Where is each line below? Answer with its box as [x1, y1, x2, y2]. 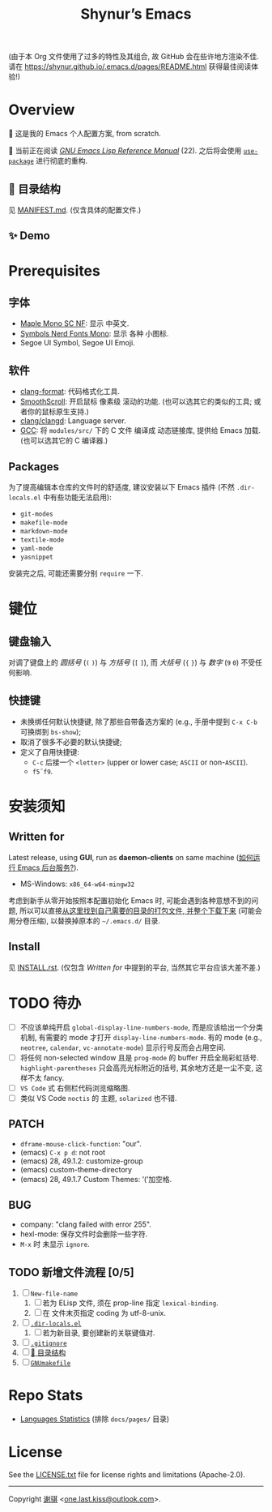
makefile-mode [19, 518, 68, 527]
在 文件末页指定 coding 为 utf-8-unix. [42, 1309, 167, 1318]
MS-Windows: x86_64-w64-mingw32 [19, 879, 135, 889]
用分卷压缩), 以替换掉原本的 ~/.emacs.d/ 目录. [8, 915, 160, 925]
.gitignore [30, 1339, 67, 1348]
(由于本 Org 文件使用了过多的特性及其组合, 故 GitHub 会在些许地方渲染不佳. [8, 52, 259, 62]
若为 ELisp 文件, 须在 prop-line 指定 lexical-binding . [42, 1298, 219, 1308]
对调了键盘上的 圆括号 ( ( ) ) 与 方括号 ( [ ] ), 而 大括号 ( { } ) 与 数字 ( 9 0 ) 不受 [8, 657, 256, 667]
